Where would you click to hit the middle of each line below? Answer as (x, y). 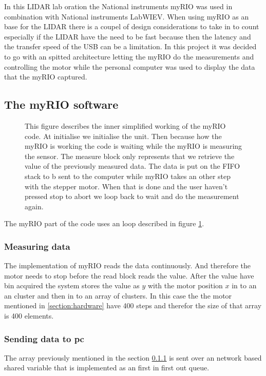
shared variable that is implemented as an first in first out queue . (107, 368)
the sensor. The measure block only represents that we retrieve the (130, 156)
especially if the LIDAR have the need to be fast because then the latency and (128, 36)
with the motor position (185, 285)
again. (34, 206)
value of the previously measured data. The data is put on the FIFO (132, 166)
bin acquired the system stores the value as (72, 285)
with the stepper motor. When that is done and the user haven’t (126, 186)
